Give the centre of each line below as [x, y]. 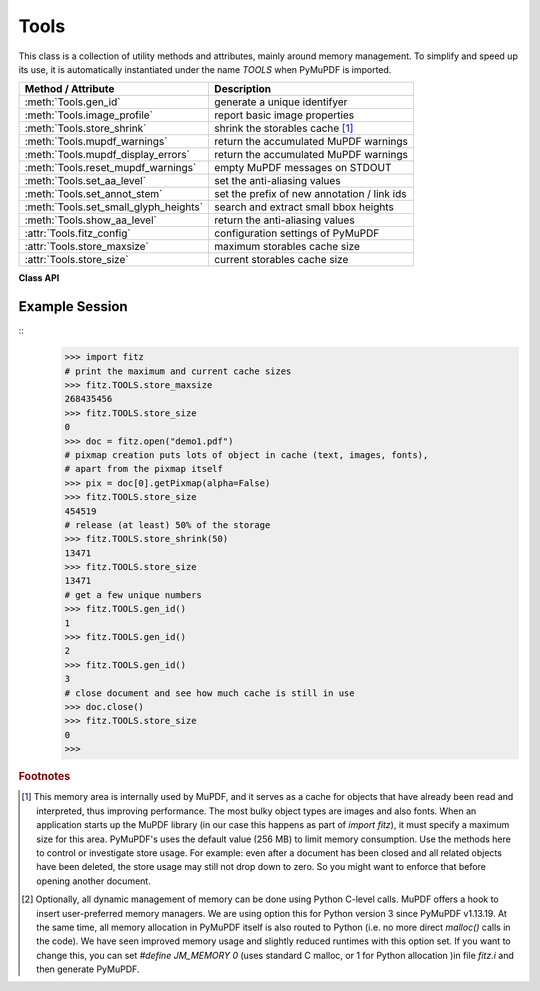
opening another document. [94, 881]
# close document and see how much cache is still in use [209, 693]
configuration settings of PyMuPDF [297, 233]
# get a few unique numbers [133, 594]
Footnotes [44, 777]
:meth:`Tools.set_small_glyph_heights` [114, 207]
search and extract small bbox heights [304, 207]
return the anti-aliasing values [284, 220]
